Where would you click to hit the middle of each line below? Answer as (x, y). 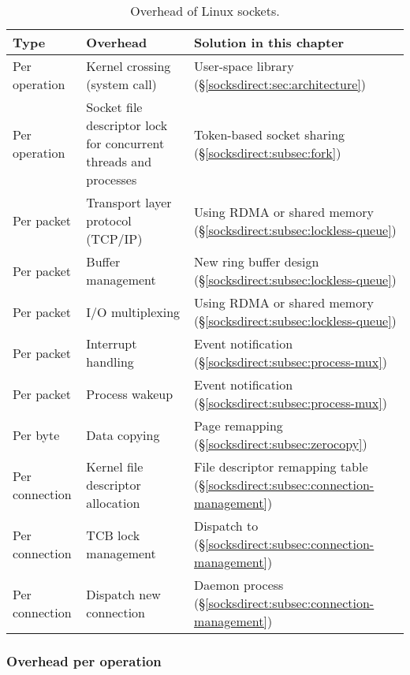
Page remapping (239, 425)
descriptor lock (127, 125)
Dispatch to (226, 526)
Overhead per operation (84, 660)
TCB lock (113, 535)
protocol (109, 220)
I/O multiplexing (133, 311)
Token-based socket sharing (270, 134)
